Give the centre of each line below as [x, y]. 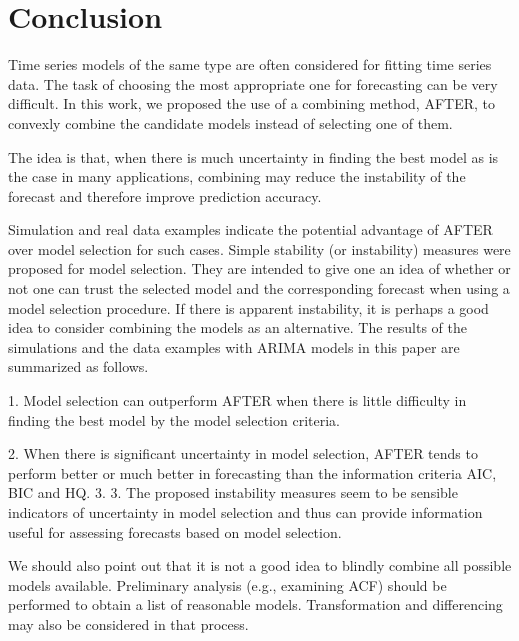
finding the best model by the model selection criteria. [174, 419]
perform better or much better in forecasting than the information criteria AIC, [252, 472]
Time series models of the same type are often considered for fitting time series [250, 64]
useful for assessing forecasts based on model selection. [175, 531]
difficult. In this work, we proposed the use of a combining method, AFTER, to [252, 103]
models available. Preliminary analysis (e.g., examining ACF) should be [227, 584]
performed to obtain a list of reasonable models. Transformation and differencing [255, 604]
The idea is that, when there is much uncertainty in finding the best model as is [253, 156]
